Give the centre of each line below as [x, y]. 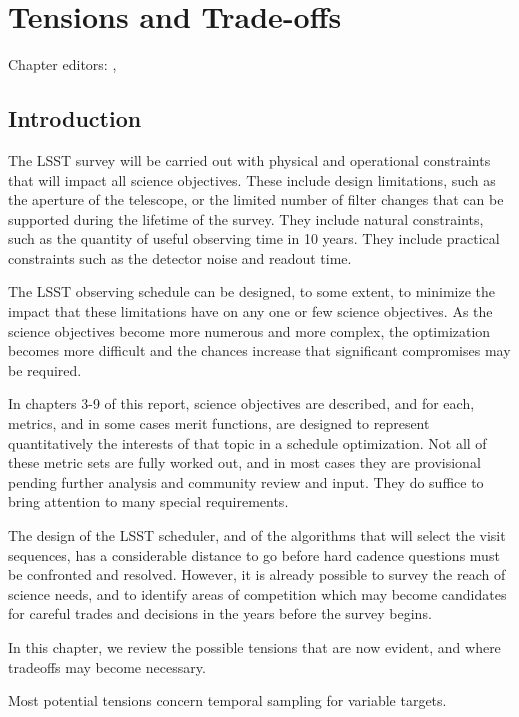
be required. [45, 369]
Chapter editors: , [62, 64]
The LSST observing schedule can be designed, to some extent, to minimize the [251, 291]
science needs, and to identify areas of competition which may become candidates [257, 593]
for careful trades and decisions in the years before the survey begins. [220, 613]
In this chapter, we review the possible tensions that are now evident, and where [254, 646]
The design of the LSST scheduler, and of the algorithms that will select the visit [257, 535]
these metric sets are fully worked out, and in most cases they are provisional [244, 462]
